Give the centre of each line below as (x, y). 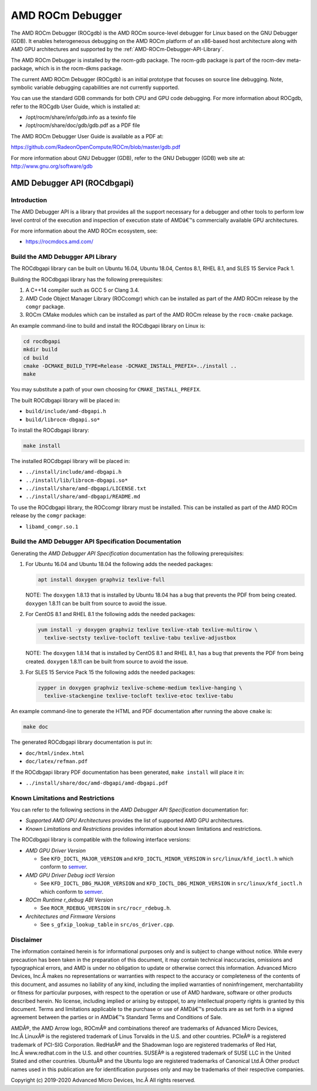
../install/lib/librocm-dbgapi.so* (77, 480)
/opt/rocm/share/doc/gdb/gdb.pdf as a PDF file (83, 125)
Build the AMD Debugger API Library (64, 257)
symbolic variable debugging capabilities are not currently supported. (95, 87)
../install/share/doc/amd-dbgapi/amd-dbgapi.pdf (97, 783)
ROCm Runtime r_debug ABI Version (69, 900)
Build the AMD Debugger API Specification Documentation (96, 541)
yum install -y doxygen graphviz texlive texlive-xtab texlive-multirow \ (148, 629)
